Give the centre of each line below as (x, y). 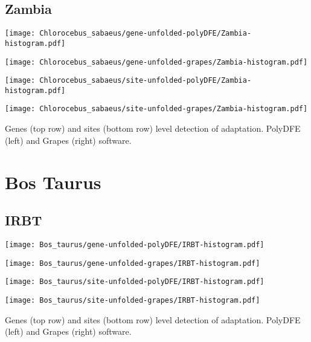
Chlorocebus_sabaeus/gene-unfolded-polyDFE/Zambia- (146, 34)
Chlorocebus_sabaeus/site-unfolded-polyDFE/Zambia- (146, 81)
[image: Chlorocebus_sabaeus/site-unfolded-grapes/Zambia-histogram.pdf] (156, 109)
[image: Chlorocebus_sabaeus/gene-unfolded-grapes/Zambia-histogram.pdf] (156, 62)
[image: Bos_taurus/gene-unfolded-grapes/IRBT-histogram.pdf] (133, 263)
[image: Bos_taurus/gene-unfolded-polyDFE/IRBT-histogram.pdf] (135, 244)
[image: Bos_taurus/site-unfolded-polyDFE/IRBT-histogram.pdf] (135, 282)
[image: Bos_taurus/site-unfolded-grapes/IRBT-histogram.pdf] (133, 300)
